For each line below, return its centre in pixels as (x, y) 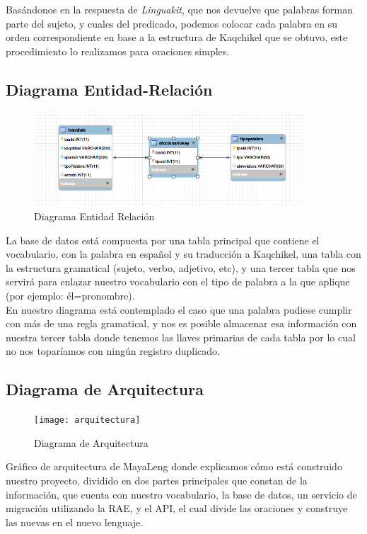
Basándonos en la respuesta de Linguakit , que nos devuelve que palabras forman (180, 9)
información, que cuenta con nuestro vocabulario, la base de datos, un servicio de (181, 494)
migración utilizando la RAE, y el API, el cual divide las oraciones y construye (177, 508)
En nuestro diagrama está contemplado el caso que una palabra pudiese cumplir (179, 309)
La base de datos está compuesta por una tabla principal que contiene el (163, 240)
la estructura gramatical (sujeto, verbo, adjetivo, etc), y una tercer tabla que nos (181, 267)
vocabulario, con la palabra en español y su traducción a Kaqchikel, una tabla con (183, 254)
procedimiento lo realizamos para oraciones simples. (118, 51)
